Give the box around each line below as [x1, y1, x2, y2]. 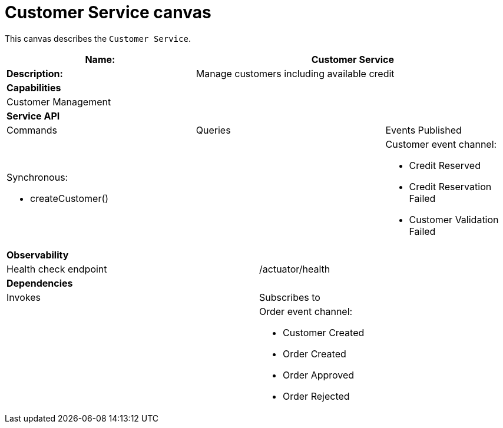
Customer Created [283, 326, 365, 339]
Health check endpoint [6, 263, 107, 275]
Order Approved [283, 369, 355, 381]
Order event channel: [259, 305, 353, 317]
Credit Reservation [409, 180, 492, 193]
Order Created [283, 347, 346, 360]
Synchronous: [6, 171, 68, 183]
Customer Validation [409, 213, 499, 225]
